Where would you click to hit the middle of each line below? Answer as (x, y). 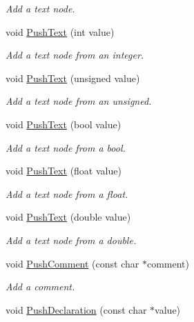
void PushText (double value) (68, 217)
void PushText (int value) (60, 31)
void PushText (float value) (64, 171)
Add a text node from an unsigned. (79, 101)
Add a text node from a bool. (66, 147)
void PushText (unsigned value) (73, 78)
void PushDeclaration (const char (76, 309)
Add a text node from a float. (67, 193)
